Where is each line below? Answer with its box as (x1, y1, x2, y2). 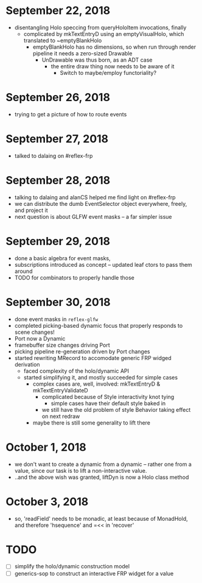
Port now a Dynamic (14, 334, 66, 342)
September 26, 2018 (5, 91, 111, 104)
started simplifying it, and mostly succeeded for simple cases (23, 373, 178, 381)
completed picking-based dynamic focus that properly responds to (14, 322, 183, 329)
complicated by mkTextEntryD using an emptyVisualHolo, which (23, 30, 184, 37)
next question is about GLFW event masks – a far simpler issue (14, 213, 172, 220)
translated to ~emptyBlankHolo (23, 37, 102, 44)
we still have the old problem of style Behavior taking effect (41, 406, 191, 413)
